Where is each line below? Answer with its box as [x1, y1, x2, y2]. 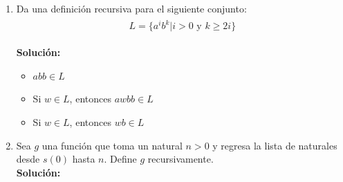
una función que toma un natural [41, 138, 183, 152]
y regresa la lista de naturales [212, 138, 337, 152]
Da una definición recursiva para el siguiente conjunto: [16, 1, 247, 15]
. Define [104, 152, 137, 166]
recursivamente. [147, 152, 214, 166]
